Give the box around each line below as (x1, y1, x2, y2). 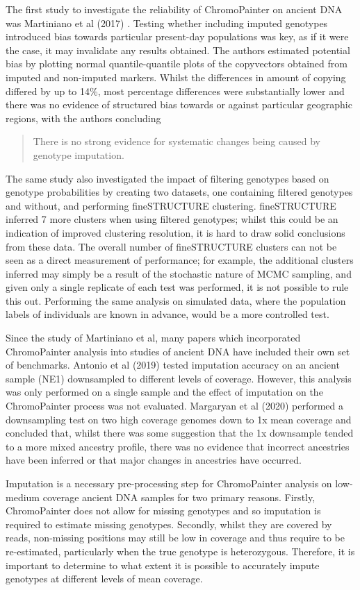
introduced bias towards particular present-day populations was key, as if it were (6, 29, 349, 44)
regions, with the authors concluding (6, 110, 161, 125)
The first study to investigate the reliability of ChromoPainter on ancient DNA (6, 2, 343, 16)
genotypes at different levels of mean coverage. (6, 571, 203, 586)
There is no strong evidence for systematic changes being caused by (33, 134, 320, 149)
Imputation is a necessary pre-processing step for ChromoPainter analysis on (6, 476, 332, 490)
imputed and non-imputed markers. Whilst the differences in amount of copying (6, 69, 346, 84)
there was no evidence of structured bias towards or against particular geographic (6, 97, 352, 112)
